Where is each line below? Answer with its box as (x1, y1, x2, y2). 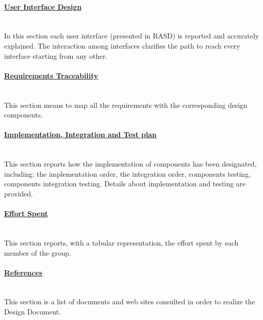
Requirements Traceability (4, 70, 98, 81)
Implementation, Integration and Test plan (4, 129, 157, 140)
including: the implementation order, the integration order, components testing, (4, 168, 251, 179)
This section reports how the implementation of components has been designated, (4, 158, 257, 169)
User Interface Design (4, 1, 82, 12)
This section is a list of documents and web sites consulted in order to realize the (4, 296, 255, 307)
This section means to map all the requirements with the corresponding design (4, 99, 247, 110)
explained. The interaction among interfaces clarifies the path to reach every (4, 40, 240, 51)
